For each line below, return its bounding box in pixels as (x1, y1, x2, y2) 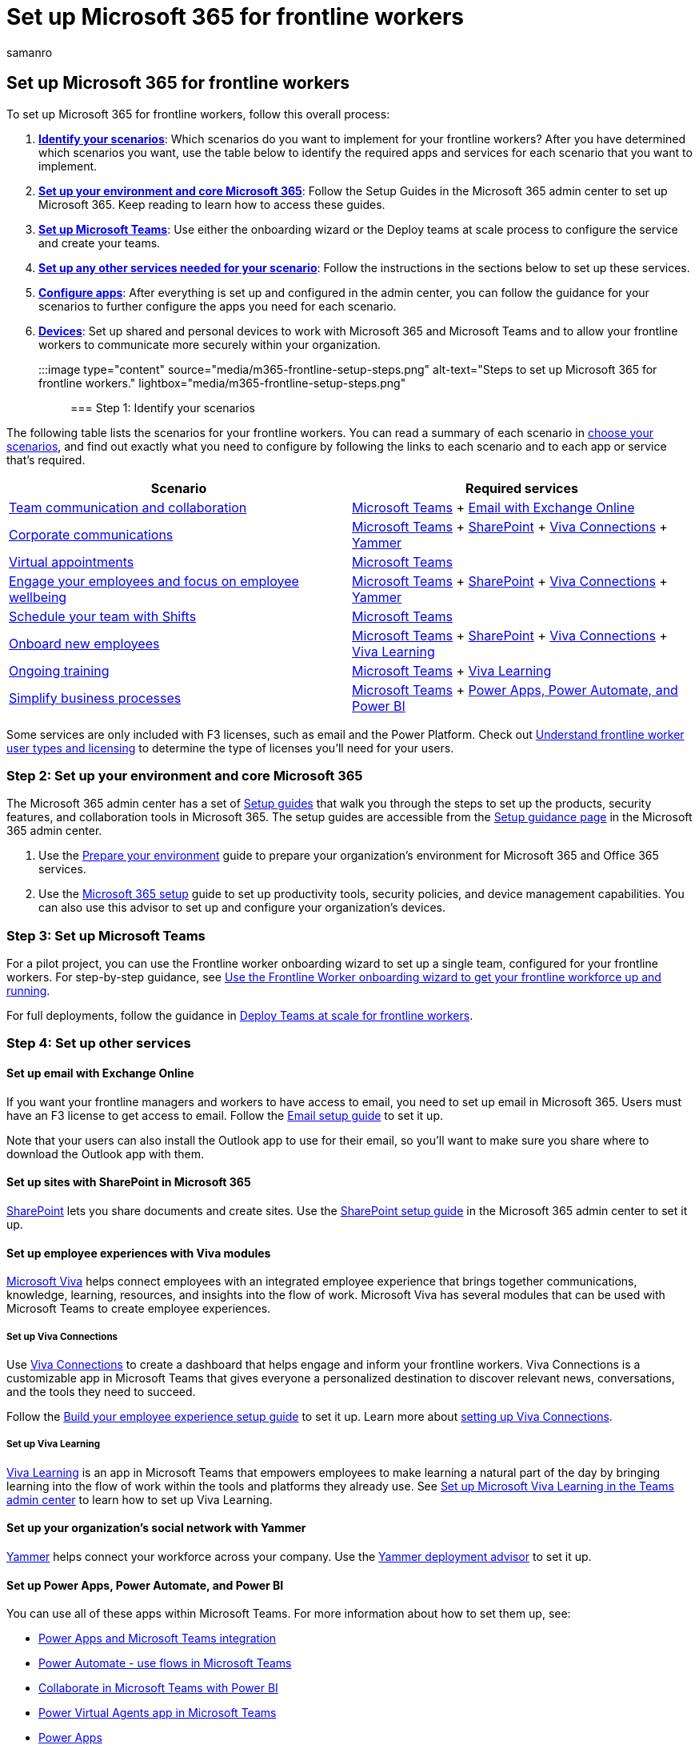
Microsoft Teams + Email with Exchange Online (352, 499, 635, 515)
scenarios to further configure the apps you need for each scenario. (38, 299, 397, 313)
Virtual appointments (9, 553, 134, 570)
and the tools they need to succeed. (6, 1384, 196, 1398)
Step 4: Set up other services (6, 1035, 191, 1052)
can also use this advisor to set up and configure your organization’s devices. (38, 901, 445, 915)
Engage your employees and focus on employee (9, 572, 299, 589)
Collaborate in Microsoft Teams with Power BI (38, 1681, 278, 1695)
